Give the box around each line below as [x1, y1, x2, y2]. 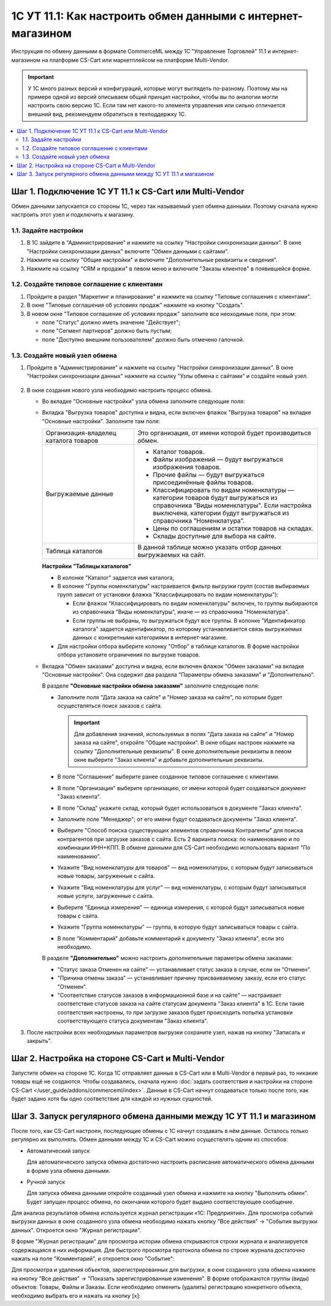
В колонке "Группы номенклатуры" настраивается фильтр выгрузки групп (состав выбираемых [57, 583, 310, 590]
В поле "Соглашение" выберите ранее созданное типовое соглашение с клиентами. [57, 773, 280, 780]
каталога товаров [45, 436, 99, 445]
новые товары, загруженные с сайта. [57, 872, 156, 880]
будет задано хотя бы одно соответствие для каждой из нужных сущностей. [11, 1095, 213, 1102]
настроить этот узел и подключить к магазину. [11, 211, 135, 218]
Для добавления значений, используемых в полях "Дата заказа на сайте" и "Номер [74, 730, 294, 737]
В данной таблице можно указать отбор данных [137, 543, 282, 551]
